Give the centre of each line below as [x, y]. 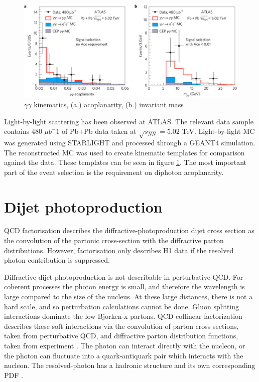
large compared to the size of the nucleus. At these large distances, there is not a [128, 297]
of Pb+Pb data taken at [99, 131]
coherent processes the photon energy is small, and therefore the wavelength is [124, 286]
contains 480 [23, 131]
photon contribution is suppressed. [57, 260]
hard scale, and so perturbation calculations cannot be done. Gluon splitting [122, 306]
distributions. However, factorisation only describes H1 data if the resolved [119, 250]
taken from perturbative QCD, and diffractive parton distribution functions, [121, 336]
